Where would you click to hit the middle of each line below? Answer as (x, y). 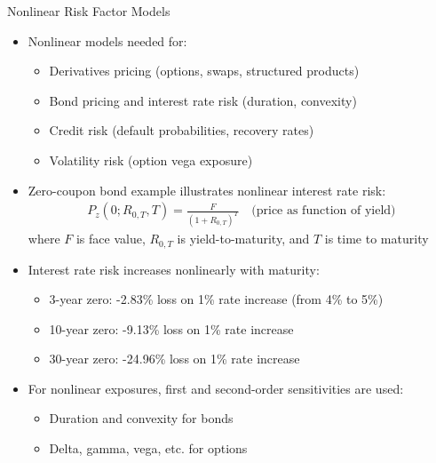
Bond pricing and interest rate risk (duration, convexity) (203, 100)
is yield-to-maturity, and (243, 239)
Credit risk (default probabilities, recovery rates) (182, 130)
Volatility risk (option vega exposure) (151, 160)
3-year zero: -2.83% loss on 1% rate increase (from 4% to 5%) (216, 299)
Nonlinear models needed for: (107, 40)
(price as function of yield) (324, 211)
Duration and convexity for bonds (141, 418)
